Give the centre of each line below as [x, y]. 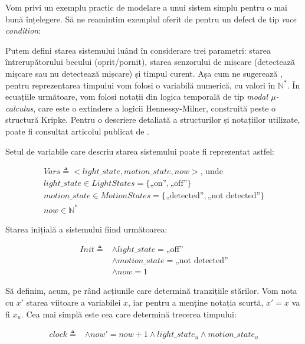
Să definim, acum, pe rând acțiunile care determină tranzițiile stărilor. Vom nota [151, 291]
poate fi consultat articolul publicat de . [77, 131]
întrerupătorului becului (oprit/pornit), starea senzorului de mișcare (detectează [150, 62]
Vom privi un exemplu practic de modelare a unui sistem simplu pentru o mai [146, 7]
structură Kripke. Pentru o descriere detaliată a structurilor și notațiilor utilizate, [153, 119]
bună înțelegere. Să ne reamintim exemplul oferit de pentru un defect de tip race [151, 19]
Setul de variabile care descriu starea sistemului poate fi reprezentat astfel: [140, 151]
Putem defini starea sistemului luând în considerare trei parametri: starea [138, 50]
